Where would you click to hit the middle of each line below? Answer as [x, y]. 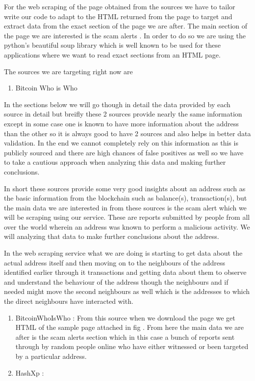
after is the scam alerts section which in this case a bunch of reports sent [125, 337]
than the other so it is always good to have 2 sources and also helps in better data [127, 133]
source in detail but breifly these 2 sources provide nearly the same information [123, 114]
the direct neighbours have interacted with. [69, 301]
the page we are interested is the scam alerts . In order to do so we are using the [125, 35]
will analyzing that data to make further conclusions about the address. [112, 236]
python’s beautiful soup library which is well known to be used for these [112, 45]
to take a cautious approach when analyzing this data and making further [115, 162]
